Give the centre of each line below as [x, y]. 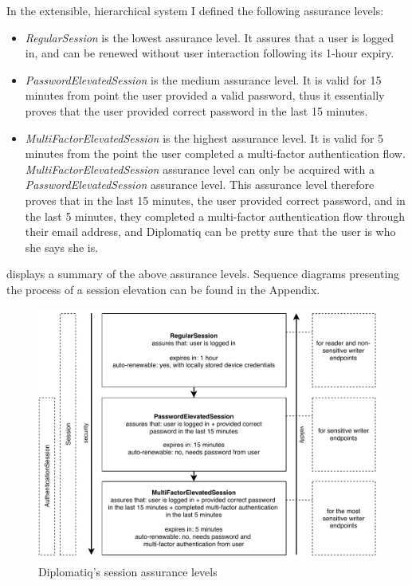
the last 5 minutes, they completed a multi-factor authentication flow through [215, 216]
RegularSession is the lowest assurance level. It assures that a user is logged [210, 37]
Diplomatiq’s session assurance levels [128, 571]
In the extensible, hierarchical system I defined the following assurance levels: [195, 10]
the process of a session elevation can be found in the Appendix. [163, 289]
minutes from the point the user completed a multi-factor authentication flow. [215, 153]
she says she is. [62, 247]
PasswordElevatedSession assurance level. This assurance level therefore [200, 185]
